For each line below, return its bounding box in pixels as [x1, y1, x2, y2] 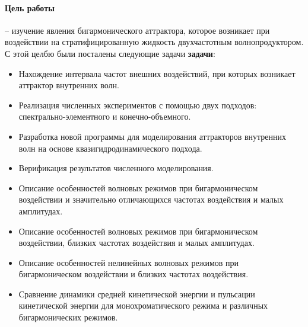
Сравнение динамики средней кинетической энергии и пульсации [18, 287, 255, 300]
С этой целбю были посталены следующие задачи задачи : [5, 47, 215, 59]
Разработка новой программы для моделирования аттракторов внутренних [18, 130, 287, 142]
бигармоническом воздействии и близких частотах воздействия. [18, 268, 249, 280]
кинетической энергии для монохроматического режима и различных [18, 299, 268, 312]
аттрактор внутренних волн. [18, 79, 119, 91]
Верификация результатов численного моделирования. [18, 162, 214, 174]
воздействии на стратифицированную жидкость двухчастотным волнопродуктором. [5, 36, 304, 48]
